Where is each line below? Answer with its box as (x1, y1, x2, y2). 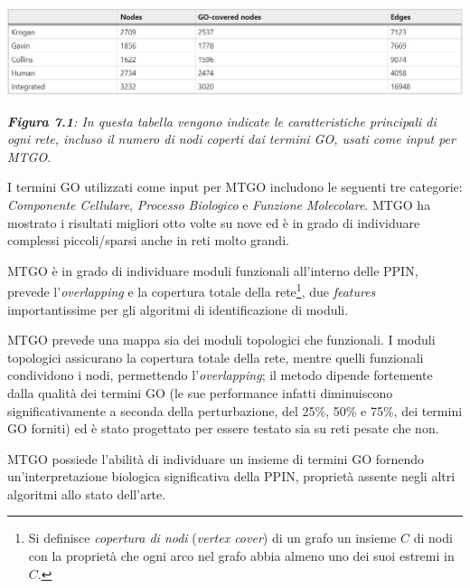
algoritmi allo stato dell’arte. (7, 484, 166, 503)
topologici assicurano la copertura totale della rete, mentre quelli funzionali (7, 347, 424, 366)
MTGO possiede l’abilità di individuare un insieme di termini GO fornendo (7, 449, 425, 468)
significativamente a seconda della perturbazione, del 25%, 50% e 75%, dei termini (7, 401, 463, 420)
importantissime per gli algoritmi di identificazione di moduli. (7, 299, 349, 318)
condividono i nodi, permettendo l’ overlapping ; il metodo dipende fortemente (7, 365, 433, 384)
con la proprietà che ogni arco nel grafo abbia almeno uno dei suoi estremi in (28, 546, 455, 565)
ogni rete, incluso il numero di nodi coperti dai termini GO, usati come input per (7, 129, 456, 148)
